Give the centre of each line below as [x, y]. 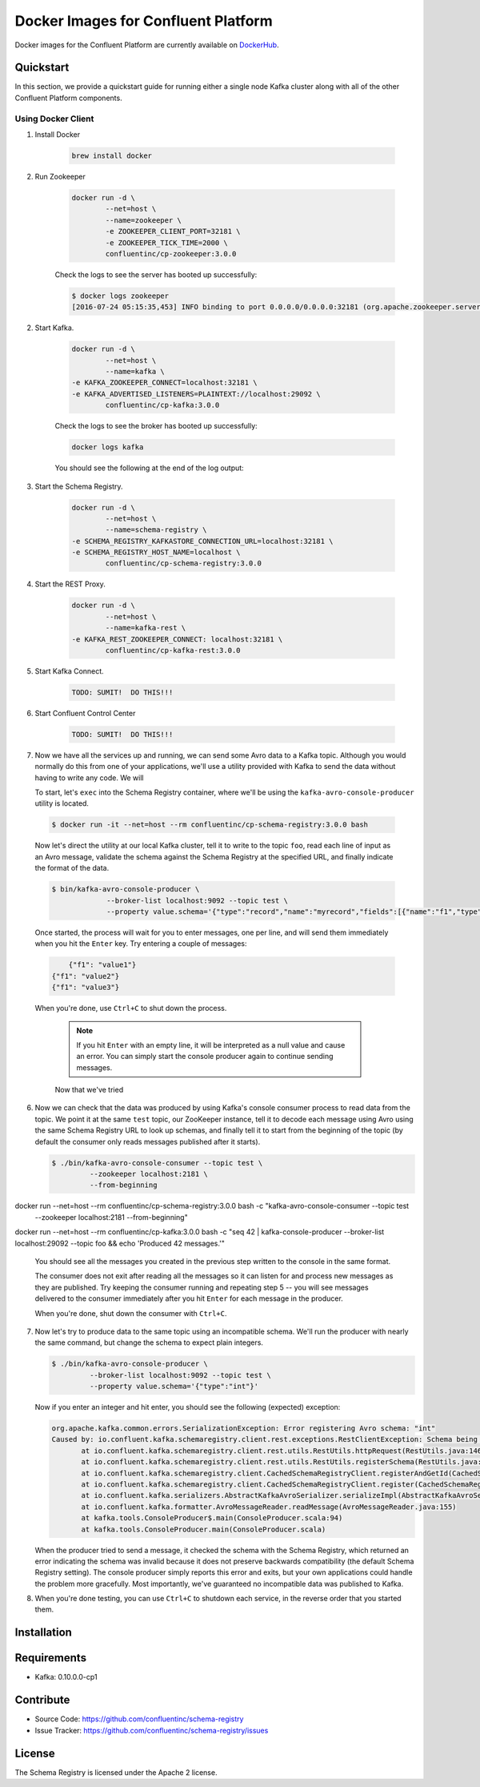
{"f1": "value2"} [86, 976]
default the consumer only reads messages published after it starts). [148, 1141]
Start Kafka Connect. [69, 671]
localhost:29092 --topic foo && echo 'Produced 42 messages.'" [120, 1243]
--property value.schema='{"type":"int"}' [174, 1387]
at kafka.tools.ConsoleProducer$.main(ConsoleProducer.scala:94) [212, 1518]
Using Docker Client [54, 119]
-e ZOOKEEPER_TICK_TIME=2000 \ [166, 243]
